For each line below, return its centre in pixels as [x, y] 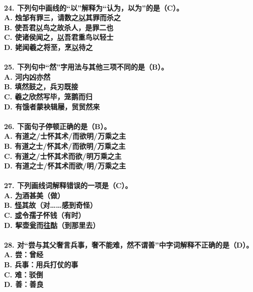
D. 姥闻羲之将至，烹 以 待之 [49, 47]
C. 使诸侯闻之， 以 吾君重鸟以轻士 [59, 37]
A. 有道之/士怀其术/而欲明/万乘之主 [65, 136]
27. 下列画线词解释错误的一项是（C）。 [68, 185]
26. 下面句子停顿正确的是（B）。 [58, 126]
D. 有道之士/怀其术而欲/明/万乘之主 [65, 166]
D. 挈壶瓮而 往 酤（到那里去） [52, 225]
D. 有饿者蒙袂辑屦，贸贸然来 [52, 106]
